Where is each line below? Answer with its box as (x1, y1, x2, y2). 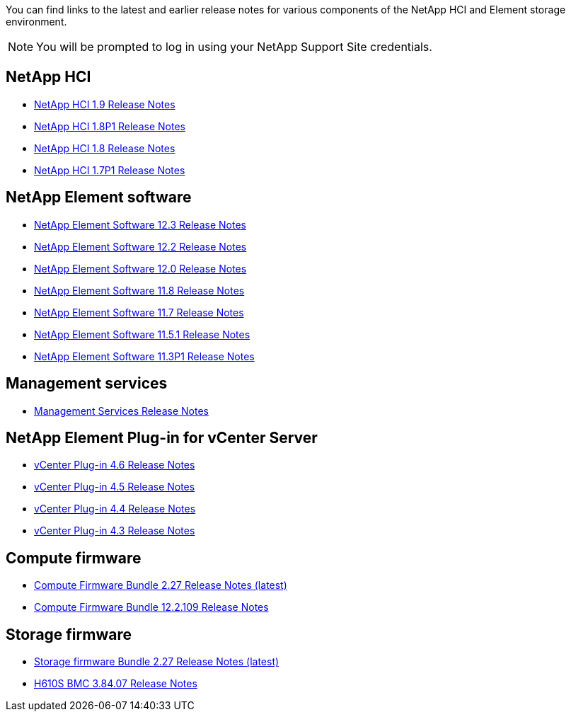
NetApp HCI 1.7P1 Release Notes (34, 164, 185, 176)
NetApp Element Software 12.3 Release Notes (34, 218, 246, 231)
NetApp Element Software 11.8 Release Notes (34, 284, 245, 297)
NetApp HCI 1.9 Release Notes (34, 98, 175, 110)
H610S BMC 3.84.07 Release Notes (34, 677, 197, 690)
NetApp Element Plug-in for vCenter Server (6, 428, 318, 447)
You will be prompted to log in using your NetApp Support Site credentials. (36, 40, 432, 54)
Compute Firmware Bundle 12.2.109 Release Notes (34, 601, 269, 614)
